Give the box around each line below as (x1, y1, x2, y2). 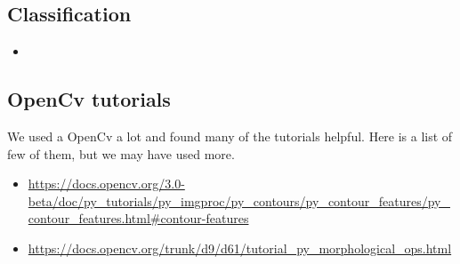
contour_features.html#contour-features (28, 209, 249, 228)
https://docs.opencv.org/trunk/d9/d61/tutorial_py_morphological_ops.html (28, 238, 452, 257)
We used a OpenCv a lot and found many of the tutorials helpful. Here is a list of (7, 127, 453, 145)
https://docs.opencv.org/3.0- (28, 174, 185, 193)
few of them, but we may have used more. (7, 144, 235, 163)
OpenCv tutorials (7, 85, 171, 113)
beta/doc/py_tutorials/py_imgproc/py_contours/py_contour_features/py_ (28, 191, 450, 210)
